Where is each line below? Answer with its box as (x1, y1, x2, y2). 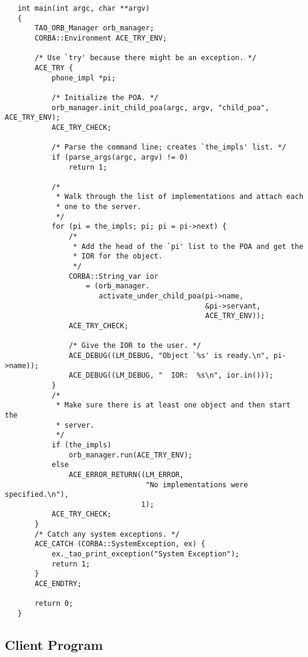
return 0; (35, 599, 73, 608)
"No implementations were (145, 480, 248, 489)
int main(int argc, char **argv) (17, 4, 150, 13)
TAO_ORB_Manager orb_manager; (35, 24, 154, 33)
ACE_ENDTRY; (35, 580, 82, 589)
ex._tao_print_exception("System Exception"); (51, 550, 239, 559)
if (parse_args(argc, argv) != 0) (51, 152, 188, 161)
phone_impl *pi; (51, 73, 116, 82)
